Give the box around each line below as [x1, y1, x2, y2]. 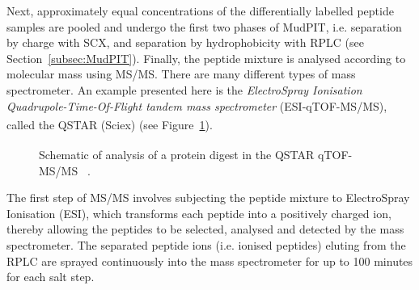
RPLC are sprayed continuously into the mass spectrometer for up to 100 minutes [6, 252, 413, 269]
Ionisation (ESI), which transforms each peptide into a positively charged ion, [6, 204, 391, 221]
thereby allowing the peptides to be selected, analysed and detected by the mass [6, 221, 404, 237]
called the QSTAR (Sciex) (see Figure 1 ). [6, 116, 213, 132]
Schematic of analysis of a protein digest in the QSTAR [39, 146, 315, 163]
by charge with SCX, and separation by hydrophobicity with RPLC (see [6, 34, 364, 51]
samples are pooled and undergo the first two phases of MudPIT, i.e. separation [6, 18, 402, 35]
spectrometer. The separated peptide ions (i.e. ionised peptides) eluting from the [6, 237, 406, 254]
